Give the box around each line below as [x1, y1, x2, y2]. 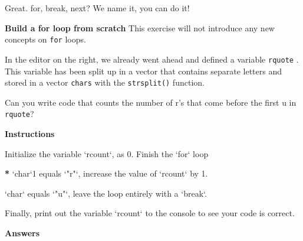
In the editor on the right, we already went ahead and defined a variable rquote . [5, 53, 299, 65]
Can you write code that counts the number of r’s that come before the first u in [5, 96, 297, 108]
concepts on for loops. [5, 33, 86, 45]
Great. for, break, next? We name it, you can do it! [5, 2, 190, 14]
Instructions [5, 128, 55, 139]
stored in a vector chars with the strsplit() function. [5, 76, 205, 89]
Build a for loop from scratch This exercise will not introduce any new [5, 21, 275, 34]
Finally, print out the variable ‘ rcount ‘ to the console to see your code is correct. [5, 207, 295, 219]
